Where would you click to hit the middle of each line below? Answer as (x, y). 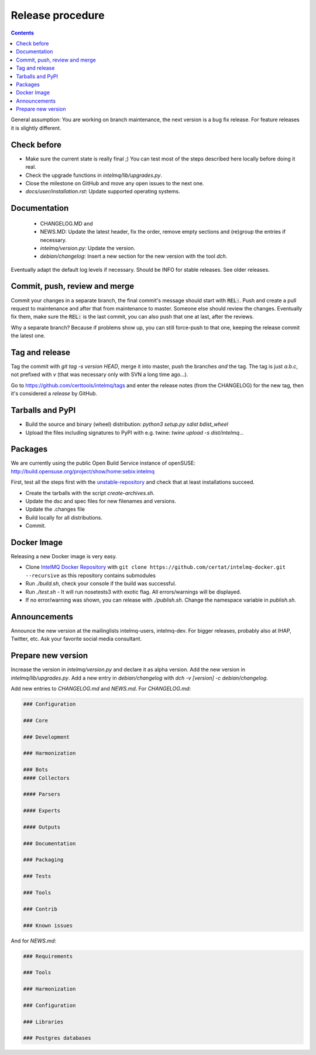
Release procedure (58, 15)
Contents (23, 33)
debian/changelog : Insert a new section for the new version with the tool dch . (134, 256)
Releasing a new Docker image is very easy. (64, 556)
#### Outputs (42, 827)
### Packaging (43, 860)
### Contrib (40, 909)
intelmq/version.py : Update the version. (88, 248)
